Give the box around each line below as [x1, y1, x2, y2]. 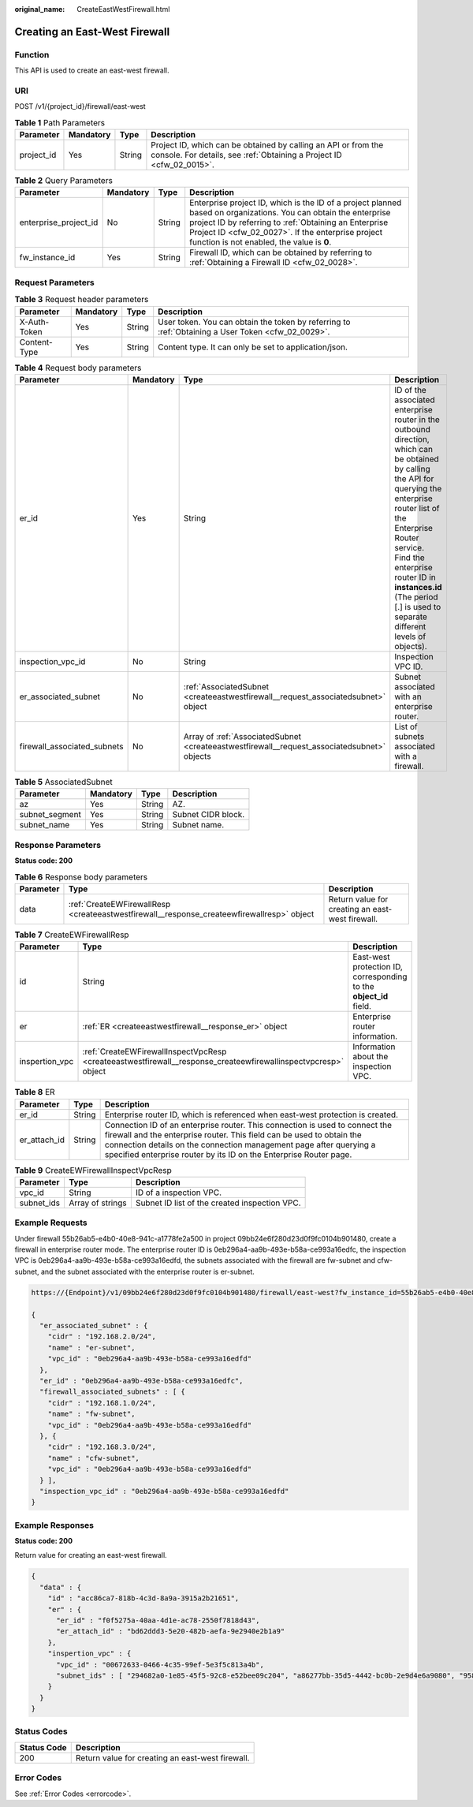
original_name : [14, 5, 65, 13]
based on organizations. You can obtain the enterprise [189, 207, 391, 218]
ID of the [394, 384, 427, 395]
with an [394, 691, 422, 702]
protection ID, [352, 961, 404, 973]
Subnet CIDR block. [172, 809, 245, 820]
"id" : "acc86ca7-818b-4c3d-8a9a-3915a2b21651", [47, 1594, 240, 1603]
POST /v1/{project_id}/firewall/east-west [14, 102, 146, 111]
